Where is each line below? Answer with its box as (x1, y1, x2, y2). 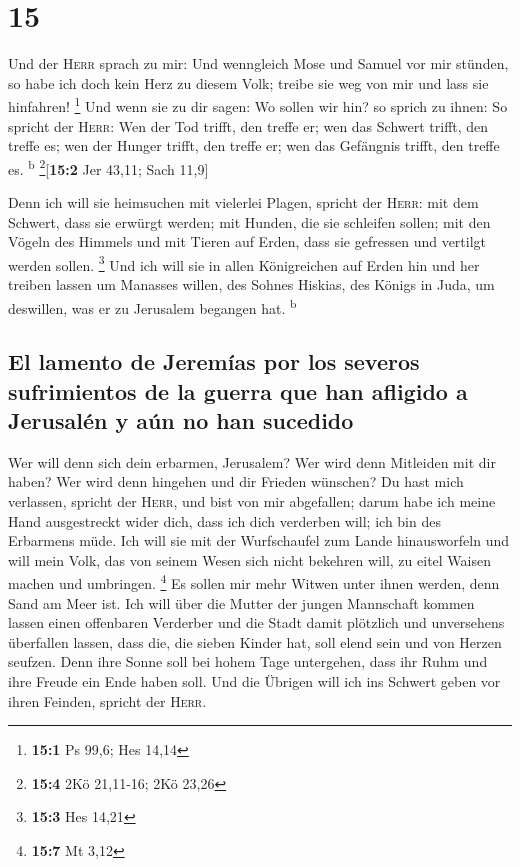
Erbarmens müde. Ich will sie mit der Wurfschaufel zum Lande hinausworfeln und (8, 530, 510, 551)
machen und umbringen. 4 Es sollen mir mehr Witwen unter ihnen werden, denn (8, 570, 500, 594)
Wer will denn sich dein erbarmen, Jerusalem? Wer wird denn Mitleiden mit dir (8, 451, 496, 472)
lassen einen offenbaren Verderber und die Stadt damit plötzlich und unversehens (8, 612, 505, 633)
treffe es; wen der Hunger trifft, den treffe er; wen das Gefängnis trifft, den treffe (8, 135, 500, 156)
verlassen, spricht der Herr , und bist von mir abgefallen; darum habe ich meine (8, 491, 496, 512)
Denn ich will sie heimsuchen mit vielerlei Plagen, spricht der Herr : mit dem (8, 192, 479, 212)
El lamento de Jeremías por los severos (8, 346, 420, 377)
